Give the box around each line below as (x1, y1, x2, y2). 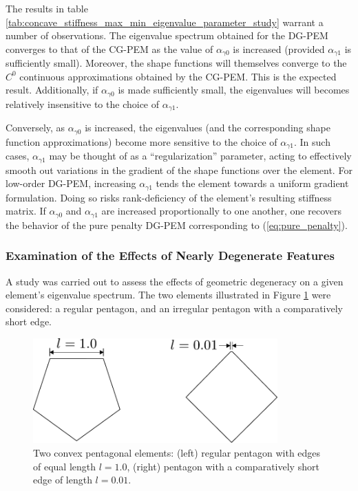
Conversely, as (6, 120, 65, 135)
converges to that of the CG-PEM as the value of (6, 41, 213, 56)
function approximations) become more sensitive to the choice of (6, 134, 277, 149)
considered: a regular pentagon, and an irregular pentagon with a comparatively (6, 301, 344, 315)
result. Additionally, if (6, 83, 98, 97)
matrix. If (6, 204, 46, 218)
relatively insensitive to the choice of (6, 96, 160, 111)
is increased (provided (233, 41, 325, 56)
